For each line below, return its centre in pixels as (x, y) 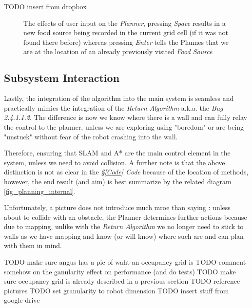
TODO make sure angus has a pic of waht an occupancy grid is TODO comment (125, 262)
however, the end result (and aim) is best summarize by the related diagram (118, 181)
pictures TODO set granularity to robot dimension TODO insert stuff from (116, 290)
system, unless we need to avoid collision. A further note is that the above (115, 162)
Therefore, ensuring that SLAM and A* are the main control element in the (117, 153)
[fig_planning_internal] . (40, 191)
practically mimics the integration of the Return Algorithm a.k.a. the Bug (114, 107)
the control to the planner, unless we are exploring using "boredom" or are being (124, 126)
